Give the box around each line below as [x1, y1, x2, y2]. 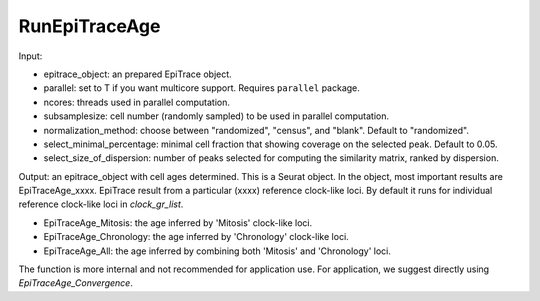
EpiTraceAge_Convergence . [18, 277, 134, 289]
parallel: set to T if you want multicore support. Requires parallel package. [43, 82, 360, 94]
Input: [18, 50, 43, 62]
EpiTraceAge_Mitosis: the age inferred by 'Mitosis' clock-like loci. [43, 216, 313, 229]
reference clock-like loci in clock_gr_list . [18, 198, 184, 210]
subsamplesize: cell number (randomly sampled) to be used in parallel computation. [43, 110, 390, 122]
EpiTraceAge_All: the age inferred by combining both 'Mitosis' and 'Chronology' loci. [43, 245, 392, 257]
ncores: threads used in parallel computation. [43, 96, 230, 108]
